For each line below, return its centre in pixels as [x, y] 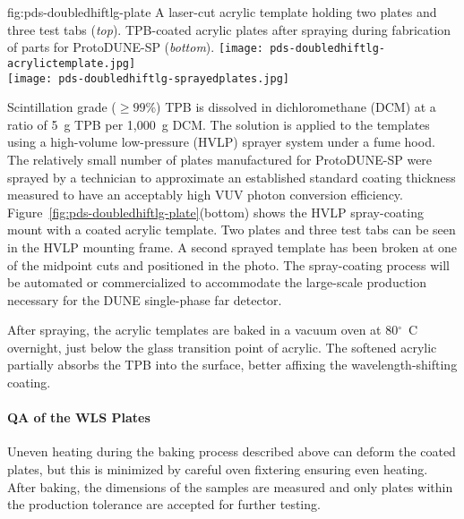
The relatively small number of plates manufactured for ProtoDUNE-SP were [220, 159]
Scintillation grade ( [62, 107]
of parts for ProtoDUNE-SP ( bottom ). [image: [135, 47]
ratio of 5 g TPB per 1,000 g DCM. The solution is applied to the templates [219, 124]
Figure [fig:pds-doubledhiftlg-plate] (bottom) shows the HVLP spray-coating [215, 212]
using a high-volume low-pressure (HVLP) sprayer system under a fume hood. [221, 142]
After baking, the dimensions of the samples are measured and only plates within [230, 486]
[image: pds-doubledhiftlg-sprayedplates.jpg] [148, 78]
